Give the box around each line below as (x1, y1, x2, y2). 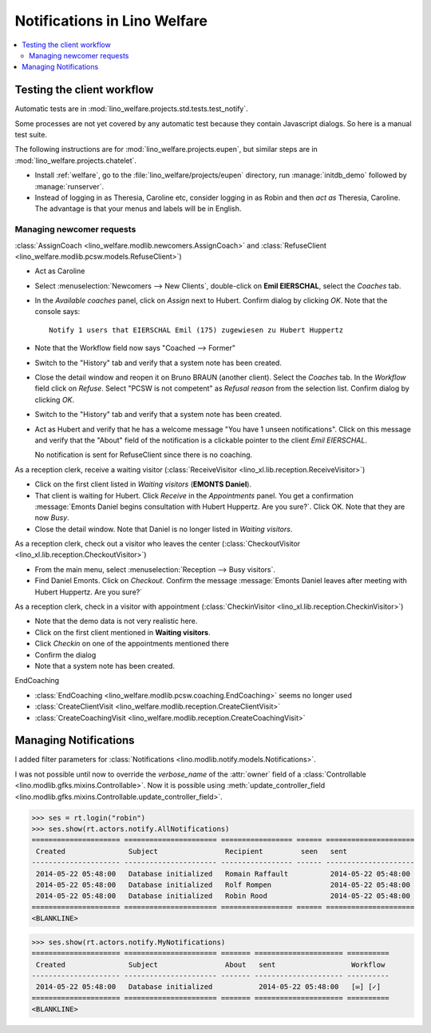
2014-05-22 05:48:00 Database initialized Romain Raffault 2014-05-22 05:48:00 (36, 869, 411, 878)
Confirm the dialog (34, 650, 97, 659)
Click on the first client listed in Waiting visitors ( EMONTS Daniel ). (34, 479, 251, 489)
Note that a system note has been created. (34, 662, 176, 670)
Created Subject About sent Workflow (36, 959, 386, 969)
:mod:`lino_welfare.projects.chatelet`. (14, 156, 137, 165)
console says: (34, 307, 81, 316)
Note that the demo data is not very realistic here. (34, 616, 198, 626)
